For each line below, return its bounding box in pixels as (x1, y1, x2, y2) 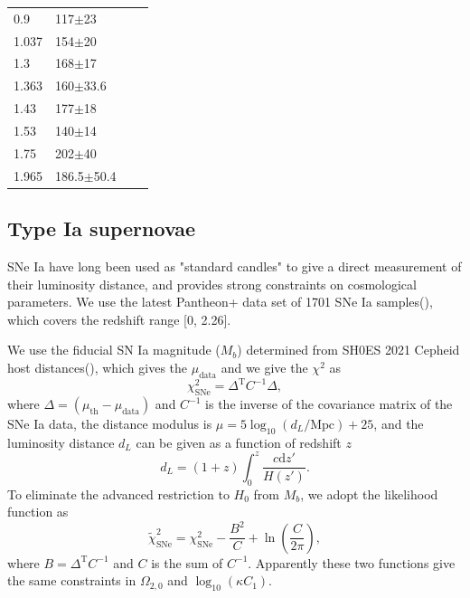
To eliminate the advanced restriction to (7, 484, 230, 503)
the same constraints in (7, 571, 136, 590)
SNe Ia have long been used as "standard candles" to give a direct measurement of (7, 256, 462, 275)
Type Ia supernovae (7, 214, 196, 242)
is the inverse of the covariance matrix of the (205, 394, 453, 413)
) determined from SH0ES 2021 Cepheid (237, 340, 460, 359)
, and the (373, 414, 424, 433)
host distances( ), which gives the (7, 357, 188, 376)
